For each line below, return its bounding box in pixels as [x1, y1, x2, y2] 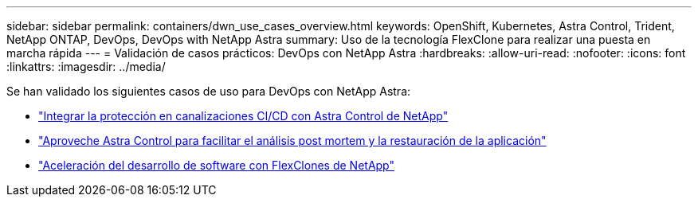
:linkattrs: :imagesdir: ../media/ [6, 60, 166, 73]
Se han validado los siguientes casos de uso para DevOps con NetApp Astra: [6, 84, 411, 98]
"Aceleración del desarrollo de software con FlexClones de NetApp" [38, 158, 394, 172]
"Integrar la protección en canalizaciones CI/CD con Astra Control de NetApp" [38, 109, 449, 123]
